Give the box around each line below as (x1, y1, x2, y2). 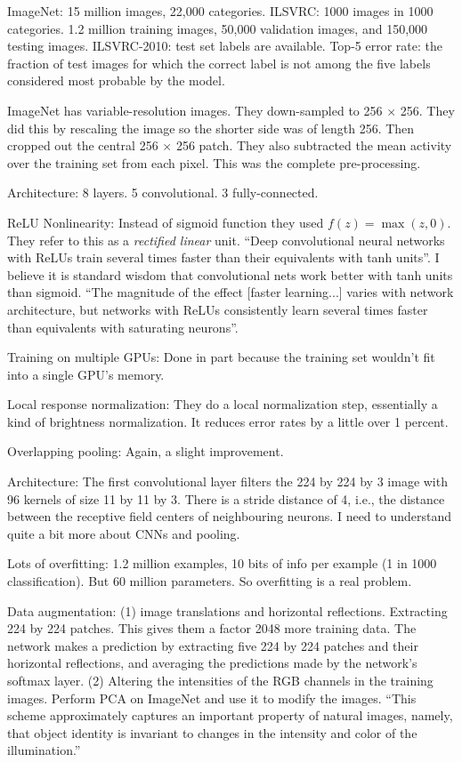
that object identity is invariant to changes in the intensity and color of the (7, 723, 417, 742)
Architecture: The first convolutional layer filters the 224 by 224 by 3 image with (7, 472, 448, 491)
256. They (400, 100, 455, 119)
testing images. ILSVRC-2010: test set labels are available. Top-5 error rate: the (7, 36, 442, 55)
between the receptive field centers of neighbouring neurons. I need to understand (7, 507, 451, 525)
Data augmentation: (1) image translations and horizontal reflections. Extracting (7, 601, 448, 620)
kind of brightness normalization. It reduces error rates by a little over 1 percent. (7, 412, 449, 430)
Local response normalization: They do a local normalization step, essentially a (7, 395, 438, 413)
